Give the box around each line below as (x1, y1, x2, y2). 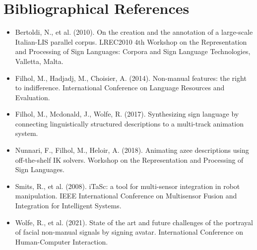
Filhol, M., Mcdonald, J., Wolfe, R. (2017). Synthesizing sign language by (15, 109, 239, 119)
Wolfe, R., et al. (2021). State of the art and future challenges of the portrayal (15, 217, 253, 227)
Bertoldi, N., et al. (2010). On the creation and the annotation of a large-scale (15, 27, 253, 37)
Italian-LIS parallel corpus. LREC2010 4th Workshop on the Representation (15, 36, 247, 47)
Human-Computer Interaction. (15, 236, 108, 247)
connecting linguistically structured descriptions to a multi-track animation (15, 118, 244, 128)
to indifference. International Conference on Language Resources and (15, 82, 225, 93)
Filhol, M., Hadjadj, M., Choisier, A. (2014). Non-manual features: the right (15, 72, 247, 83)
